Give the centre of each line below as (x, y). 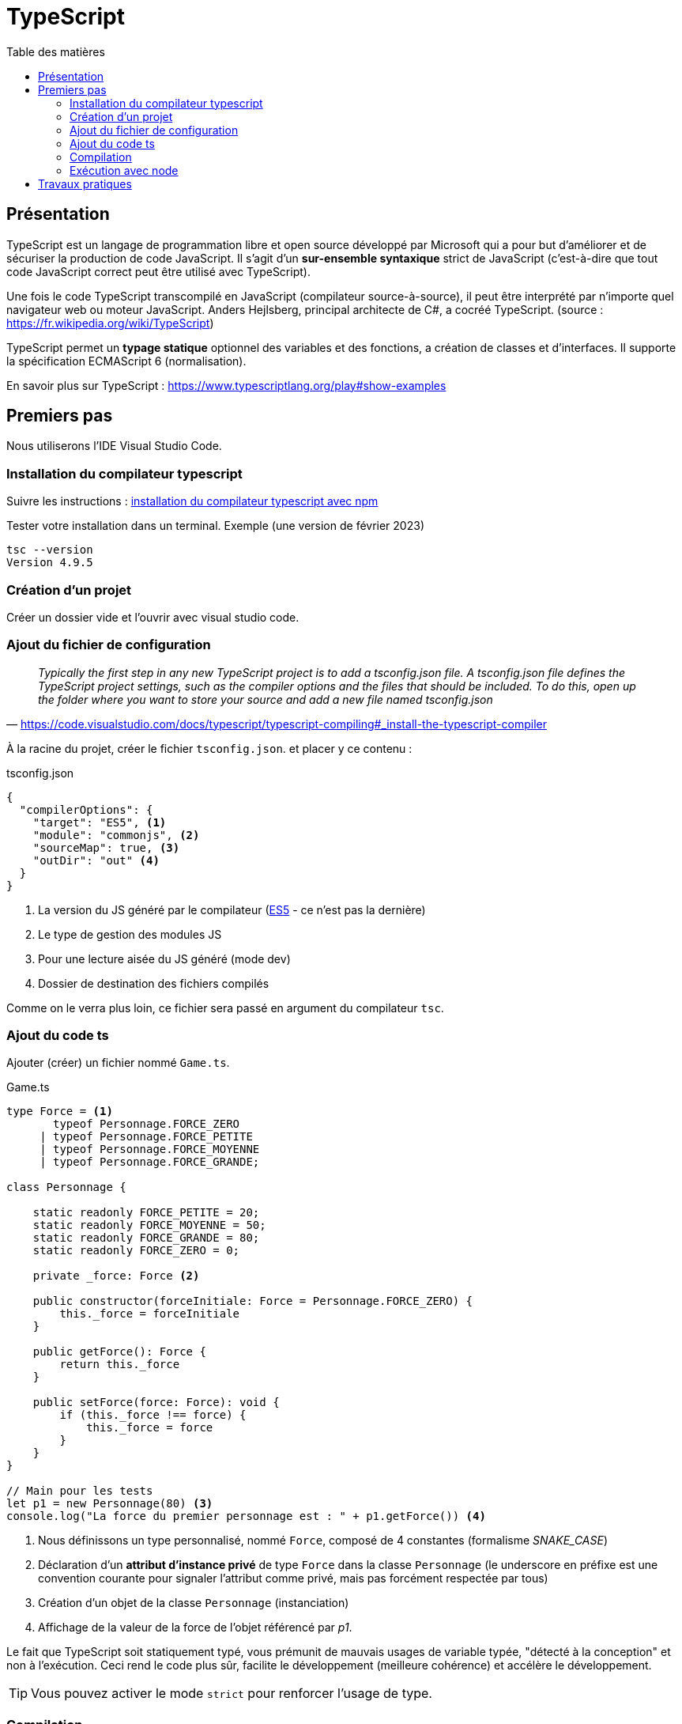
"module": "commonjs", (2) (116, 835)
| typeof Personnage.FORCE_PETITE (146, 1137)
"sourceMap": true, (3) (106, 847)
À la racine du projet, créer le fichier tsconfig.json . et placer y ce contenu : (209, 748)
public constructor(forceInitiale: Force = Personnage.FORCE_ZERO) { (253, 1301)
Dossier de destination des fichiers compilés (154, 983)
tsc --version (50, 550)
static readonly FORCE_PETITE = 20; (146, 1213)
